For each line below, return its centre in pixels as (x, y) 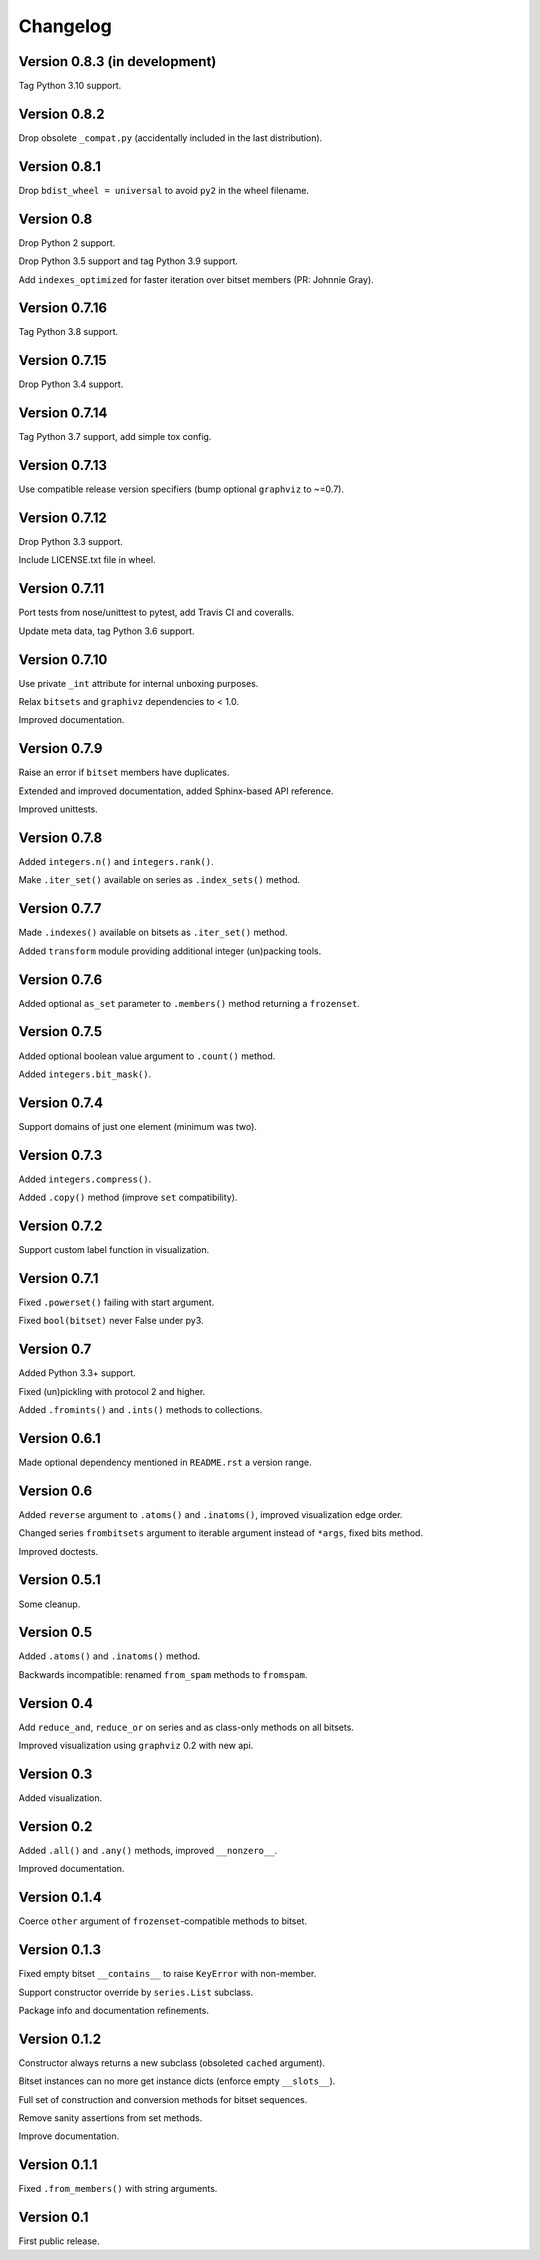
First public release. (59, 2241)
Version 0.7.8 (60, 837)
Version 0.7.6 (60, 979)
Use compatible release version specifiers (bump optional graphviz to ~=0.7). (181, 489)
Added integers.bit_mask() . (85, 1074)
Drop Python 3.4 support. (71, 384)
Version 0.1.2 (60, 2038)
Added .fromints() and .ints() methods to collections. (140, 1410)
